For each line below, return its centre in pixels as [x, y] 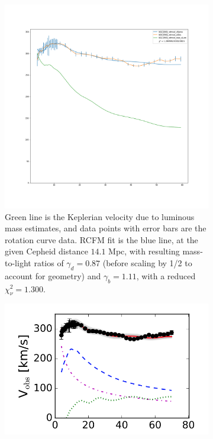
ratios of [49, 262]
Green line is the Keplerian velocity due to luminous [100, 216]
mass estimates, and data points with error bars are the [106, 228]
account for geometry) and [53, 275]
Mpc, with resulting [144, 251]
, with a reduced [166, 275]
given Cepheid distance [46, 251]
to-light [18, 262]
